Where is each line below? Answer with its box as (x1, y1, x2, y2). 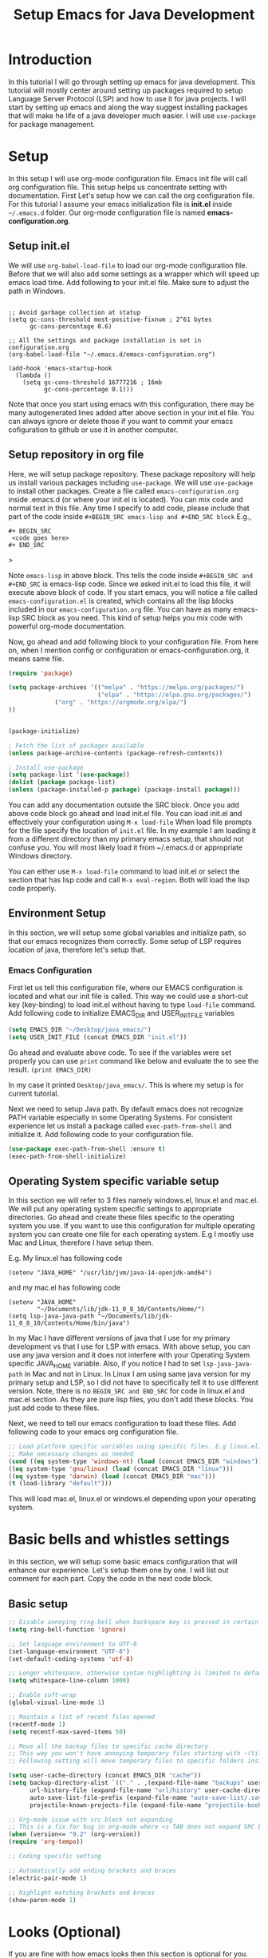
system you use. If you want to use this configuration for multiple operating (8, 1221, 255, 1231)
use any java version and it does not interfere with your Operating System (8, 1350, 250, 1360)
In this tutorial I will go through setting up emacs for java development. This (8, 77, 256, 86)
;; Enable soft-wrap (8, 1691, 77, 1699)
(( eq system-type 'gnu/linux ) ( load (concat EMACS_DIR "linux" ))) (8, 1465, 234, 1472)
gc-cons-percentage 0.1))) (43, 385, 134, 393)
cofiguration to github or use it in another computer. (8, 425, 179, 434)
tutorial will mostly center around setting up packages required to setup (8, 85, 243, 95)
